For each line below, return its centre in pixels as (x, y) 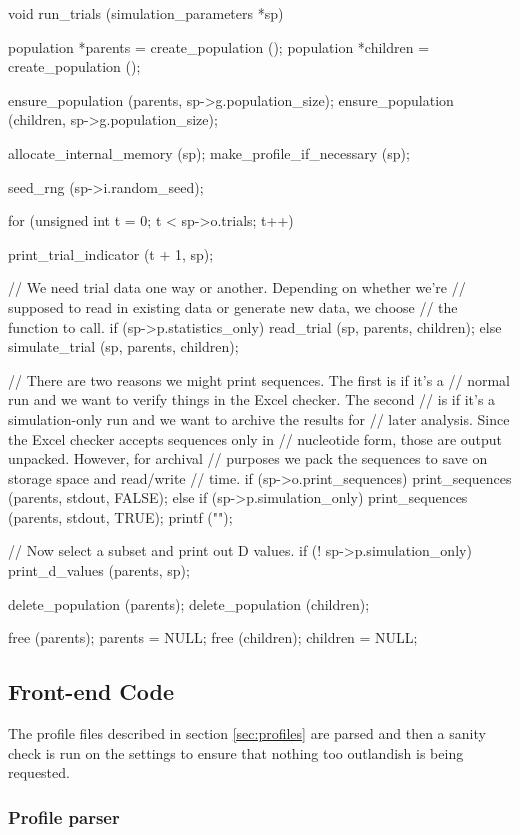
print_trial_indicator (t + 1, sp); (111, 253)
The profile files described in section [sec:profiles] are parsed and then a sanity (247, 733)
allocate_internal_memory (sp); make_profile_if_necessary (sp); (209, 152)
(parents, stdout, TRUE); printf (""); (120, 516)
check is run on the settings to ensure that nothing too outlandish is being (236, 752)
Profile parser (64, 816)
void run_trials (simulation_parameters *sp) (146, 13)
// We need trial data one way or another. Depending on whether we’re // (237, 287)
